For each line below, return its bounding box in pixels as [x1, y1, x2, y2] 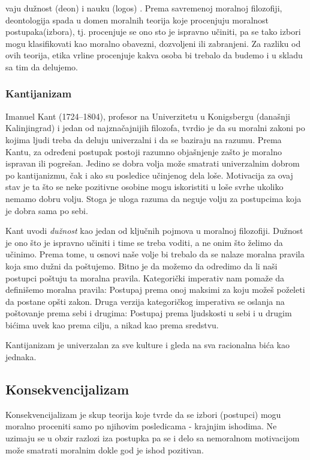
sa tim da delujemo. [5, 60, 79, 73]
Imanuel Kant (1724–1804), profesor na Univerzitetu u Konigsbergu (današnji [5, 109, 290, 122]
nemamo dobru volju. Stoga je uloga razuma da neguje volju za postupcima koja [5, 192, 302, 204]
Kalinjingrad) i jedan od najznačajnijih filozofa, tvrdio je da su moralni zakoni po [5, 121, 305, 134]
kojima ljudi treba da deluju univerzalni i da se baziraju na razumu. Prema [5, 133, 282, 146]
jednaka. [5, 351, 37, 363]
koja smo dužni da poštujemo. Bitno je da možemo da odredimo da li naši [5, 259, 278, 272]
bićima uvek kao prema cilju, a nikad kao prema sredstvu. [5, 318, 219, 331]
